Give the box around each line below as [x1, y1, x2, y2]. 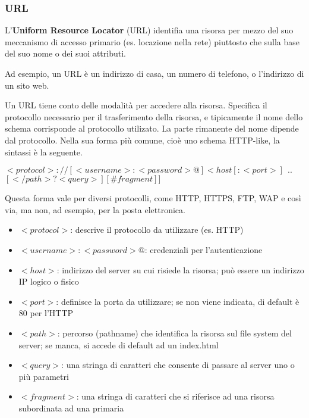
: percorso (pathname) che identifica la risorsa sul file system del [57, 326, 292, 339]
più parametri [18, 370, 69, 382]
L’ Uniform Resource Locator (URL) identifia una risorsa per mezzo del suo [5, 24, 294, 36]
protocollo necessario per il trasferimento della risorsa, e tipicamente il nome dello [5, 110, 303, 123]
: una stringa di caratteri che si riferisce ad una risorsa [76, 390, 275, 403]
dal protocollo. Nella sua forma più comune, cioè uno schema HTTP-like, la [5, 133, 280, 146]
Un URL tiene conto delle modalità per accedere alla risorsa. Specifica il [5, 99, 267, 111]
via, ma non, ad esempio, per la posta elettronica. [5, 203, 185, 216]
